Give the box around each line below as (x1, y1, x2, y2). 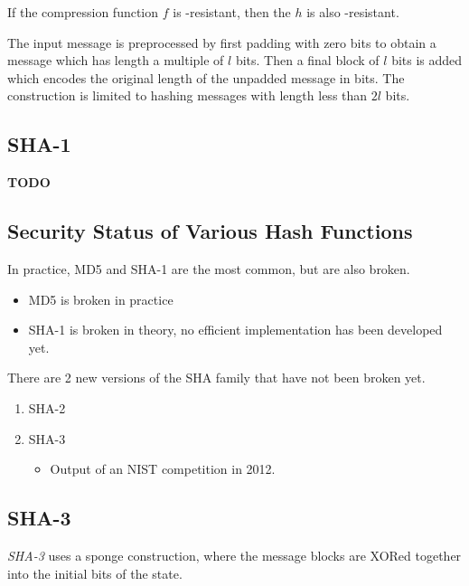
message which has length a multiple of (7, 51, 224, 70)
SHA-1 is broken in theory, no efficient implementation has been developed (28, 320, 443, 339)
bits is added (391, 51, 463, 70)
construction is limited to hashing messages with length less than (7, 86, 368, 105)
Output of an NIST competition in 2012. (50, 459, 276, 478)
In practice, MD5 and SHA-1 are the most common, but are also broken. (7, 259, 410, 278)
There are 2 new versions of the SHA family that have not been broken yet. (7, 368, 426, 387)
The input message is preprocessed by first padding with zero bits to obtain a (7, 33, 436, 52)
